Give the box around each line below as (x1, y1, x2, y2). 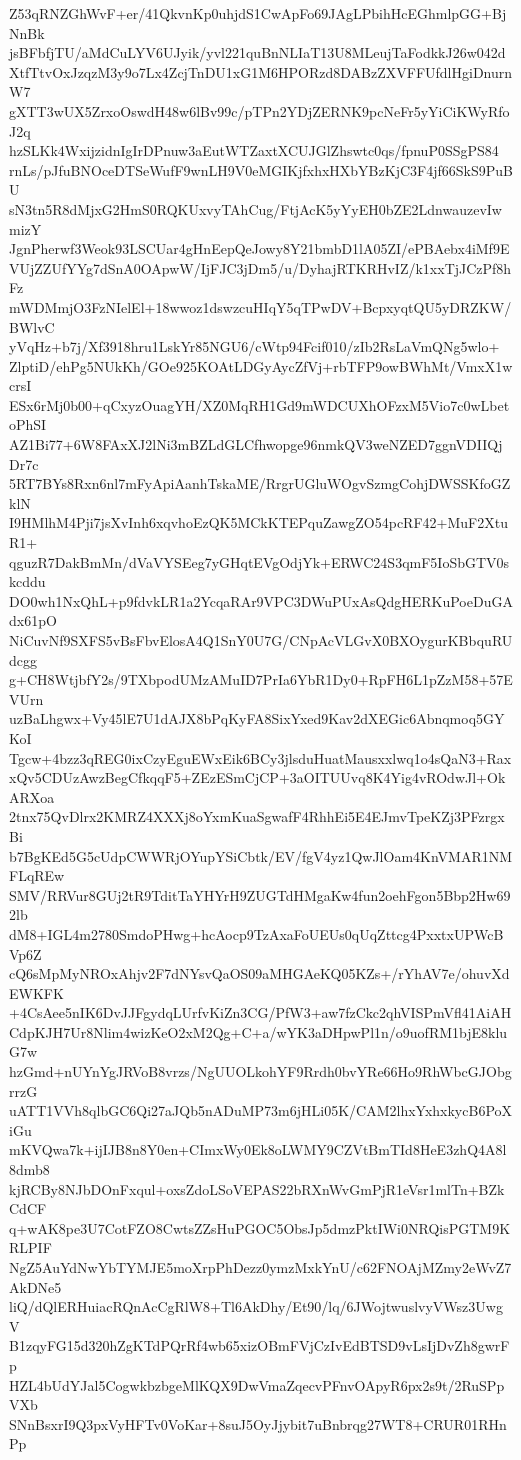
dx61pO (9, 610, 57, 631)
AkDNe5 (9, 1276, 62, 1297)
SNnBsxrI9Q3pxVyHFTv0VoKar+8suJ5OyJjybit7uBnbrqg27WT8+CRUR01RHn (9, 1413, 507, 1434)
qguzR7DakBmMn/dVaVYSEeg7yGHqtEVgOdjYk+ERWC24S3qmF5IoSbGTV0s (9, 551, 510, 572)
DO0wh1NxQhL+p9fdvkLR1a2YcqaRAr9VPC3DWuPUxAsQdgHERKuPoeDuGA (9, 590, 513, 611)
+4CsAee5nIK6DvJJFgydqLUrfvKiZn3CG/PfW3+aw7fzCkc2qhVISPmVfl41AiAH (9, 1002, 512, 1023)
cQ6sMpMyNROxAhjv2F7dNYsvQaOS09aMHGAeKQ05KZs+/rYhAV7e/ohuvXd (9, 963, 510, 984)
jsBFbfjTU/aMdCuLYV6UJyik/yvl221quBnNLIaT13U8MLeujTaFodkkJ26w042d (9, 42, 506, 63)
